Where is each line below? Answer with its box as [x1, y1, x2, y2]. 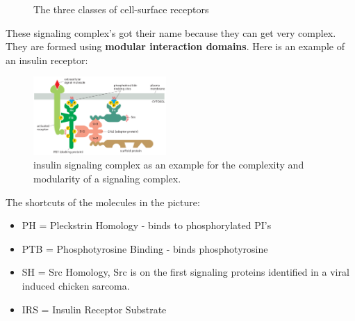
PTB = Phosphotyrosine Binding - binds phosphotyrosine [22, 241, 268, 256]
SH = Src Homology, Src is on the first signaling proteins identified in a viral [22, 265, 349, 279]
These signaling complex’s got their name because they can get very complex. [6, 25, 336, 40]
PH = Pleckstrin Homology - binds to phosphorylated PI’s [22, 218, 272, 233]
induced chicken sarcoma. [22, 278, 130, 292]
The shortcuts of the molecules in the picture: [6, 194, 200, 209]
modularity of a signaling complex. [33, 171, 181, 185]
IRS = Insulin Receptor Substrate [22, 302, 167, 316]
